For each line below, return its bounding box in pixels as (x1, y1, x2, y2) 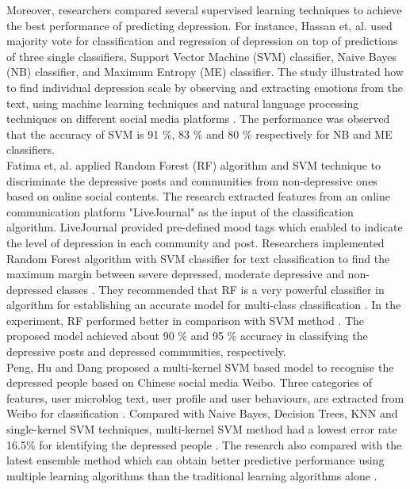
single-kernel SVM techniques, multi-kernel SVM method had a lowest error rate (6, 421, 397, 437)
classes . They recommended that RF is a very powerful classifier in (56, 281, 385, 297)
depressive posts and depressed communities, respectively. (6, 343, 286, 360)
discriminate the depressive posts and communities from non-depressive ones (6, 172, 377, 189)
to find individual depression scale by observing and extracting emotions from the (6, 78, 403, 95)
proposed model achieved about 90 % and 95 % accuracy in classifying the (6, 327, 368, 344)
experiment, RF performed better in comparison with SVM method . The (6, 311, 365, 328)
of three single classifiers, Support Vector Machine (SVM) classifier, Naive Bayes (6, 48, 397, 64)
